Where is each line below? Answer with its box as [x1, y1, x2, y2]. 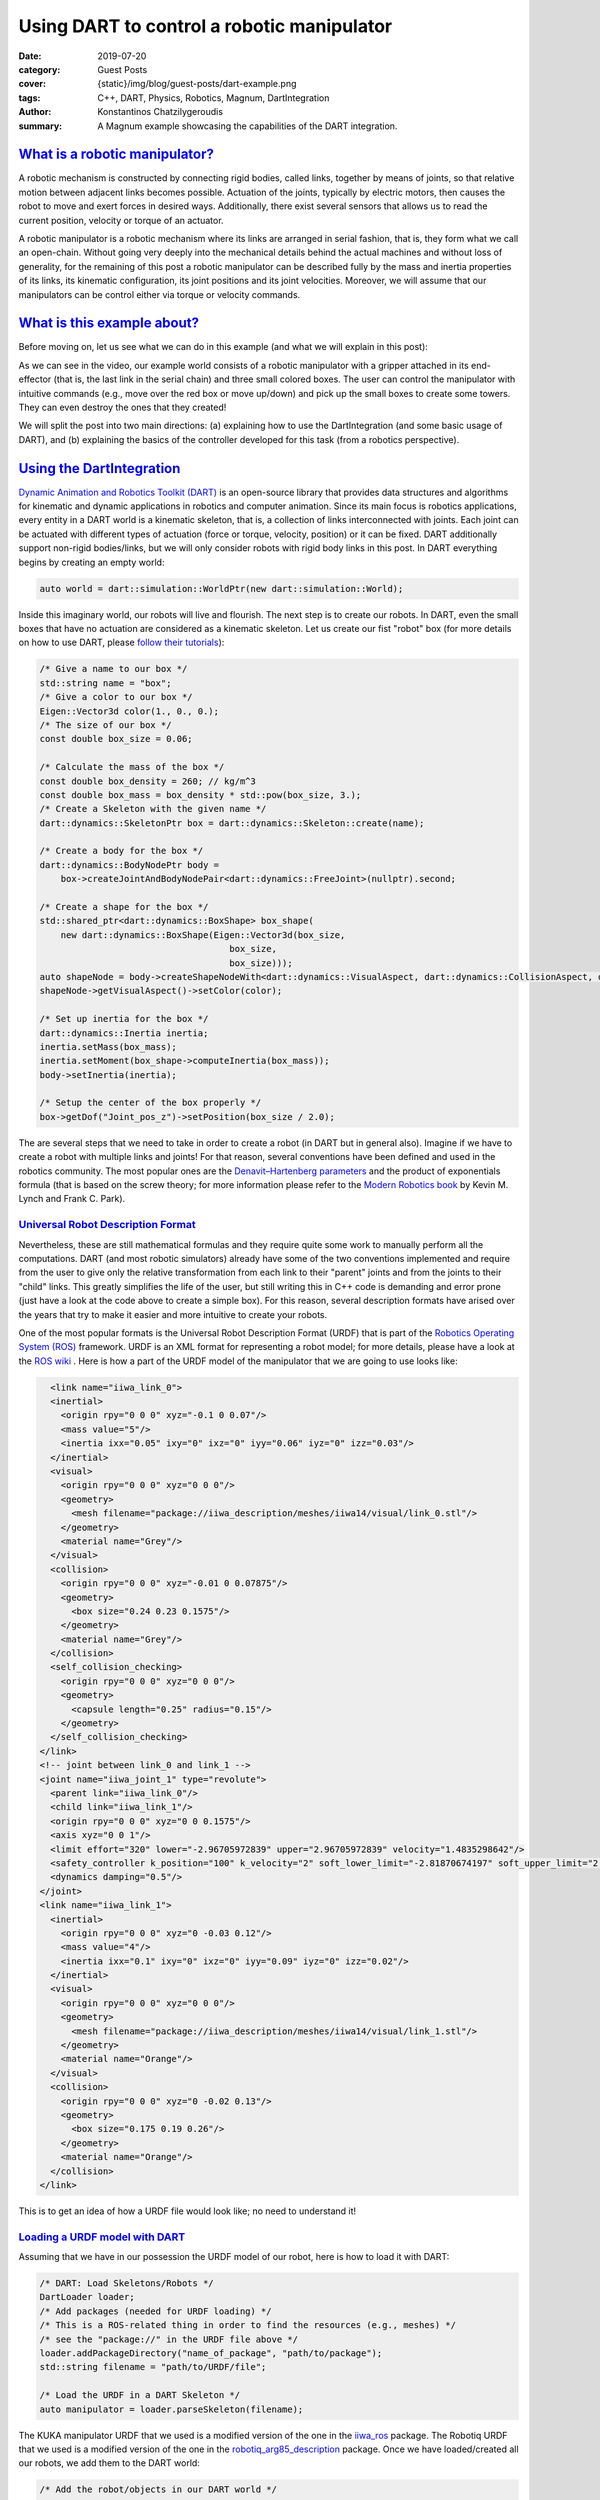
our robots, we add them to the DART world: [18, 2457, 200, 2469]
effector [18, 373, 52, 385]
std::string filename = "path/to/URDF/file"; [39, 2361, 267, 2373]
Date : [18, 50, 42, 62]
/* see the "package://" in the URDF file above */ [39, 2333, 299, 2345]
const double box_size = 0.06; [39, 733, 194, 745]
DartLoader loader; [39, 2291, 135, 2303]
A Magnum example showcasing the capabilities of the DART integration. [97, 120, 398, 132]
